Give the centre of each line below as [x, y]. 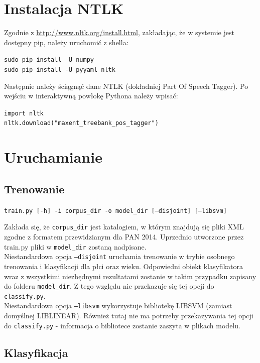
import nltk [24, 113]
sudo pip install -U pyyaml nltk [60, 70]
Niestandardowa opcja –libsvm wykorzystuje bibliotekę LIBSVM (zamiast [118, 306]
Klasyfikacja [36, 352]
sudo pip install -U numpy [49, 60]
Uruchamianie [53, 157]
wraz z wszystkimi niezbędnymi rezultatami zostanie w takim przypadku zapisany [130, 276]
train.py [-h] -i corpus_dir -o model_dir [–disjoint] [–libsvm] [115, 211]
